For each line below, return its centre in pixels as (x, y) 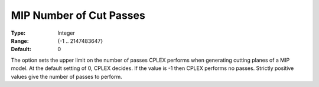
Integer (66, 33)
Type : (18, 33)
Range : (20, 41)
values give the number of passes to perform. (66, 76)
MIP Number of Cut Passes (78, 15)
